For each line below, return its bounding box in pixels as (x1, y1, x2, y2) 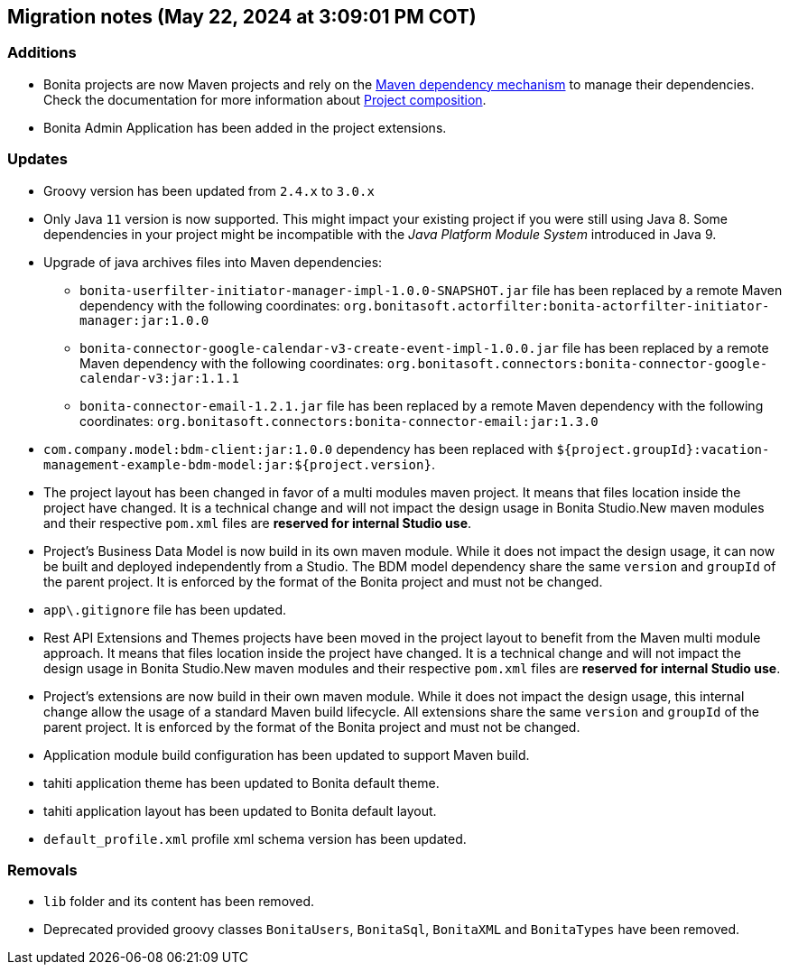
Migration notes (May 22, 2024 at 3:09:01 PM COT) (7, 5, 477, 28)
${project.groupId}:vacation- (556, 441, 770, 457)
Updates (7, 150, 68, 169)
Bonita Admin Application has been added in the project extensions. (43, 119, 447, 135)
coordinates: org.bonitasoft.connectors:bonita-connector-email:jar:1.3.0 (79, 412, 599, 429)
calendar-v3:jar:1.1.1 (79, 370, 240, 385)
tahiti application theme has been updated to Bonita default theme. (43, 774, 440, 791)
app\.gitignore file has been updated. (43, 601, 287, 617)
